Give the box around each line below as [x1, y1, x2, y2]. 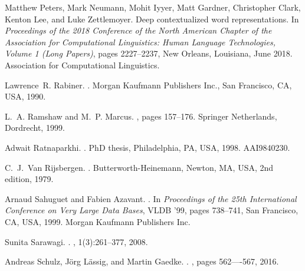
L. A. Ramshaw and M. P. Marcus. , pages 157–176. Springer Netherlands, [5, 110, 277, 122]
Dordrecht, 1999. [5, 121, 65, 134]
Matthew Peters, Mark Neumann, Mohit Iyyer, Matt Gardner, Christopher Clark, [5, 1, 301, 13]
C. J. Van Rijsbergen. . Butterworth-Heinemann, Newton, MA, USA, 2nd [5, 161, 274, 173]
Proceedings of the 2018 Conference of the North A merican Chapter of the [5, 24, 272, 37]
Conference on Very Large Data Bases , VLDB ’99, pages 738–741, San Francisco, [5, 204, 299, 216]
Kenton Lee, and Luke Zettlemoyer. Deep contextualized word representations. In [5, 12, 299, 25]
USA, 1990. [5, 90, 46, 103]
